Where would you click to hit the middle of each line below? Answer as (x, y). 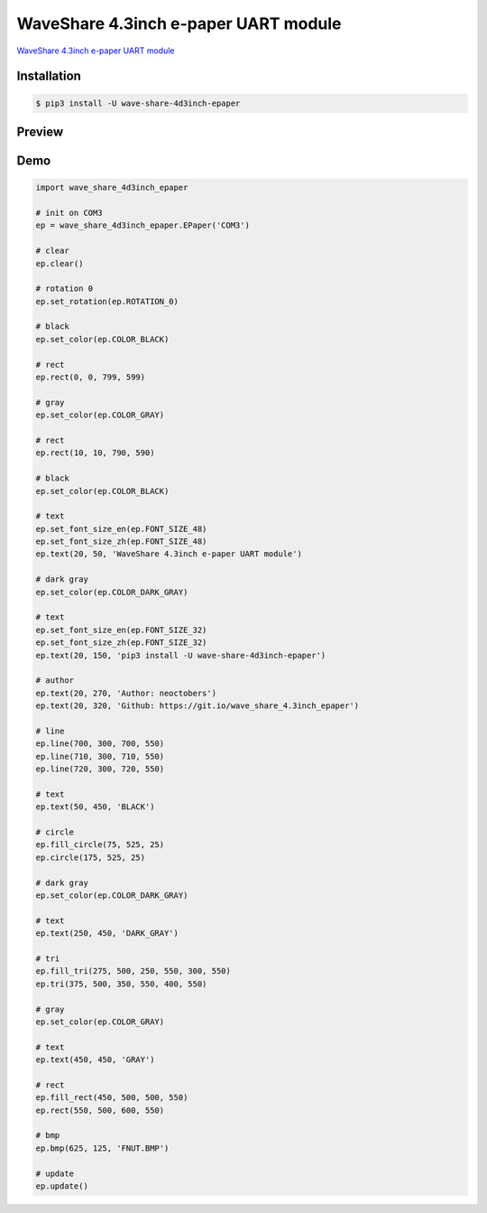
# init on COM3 (69, 213)
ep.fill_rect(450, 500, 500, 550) (112, 1098)
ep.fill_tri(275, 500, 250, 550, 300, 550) (133, 971)
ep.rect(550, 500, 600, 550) (100, 1110)
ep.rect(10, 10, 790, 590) (95, 453)
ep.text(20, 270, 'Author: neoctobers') (126, 693)
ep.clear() (60, 263)
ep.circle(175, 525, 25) (91, 857)
